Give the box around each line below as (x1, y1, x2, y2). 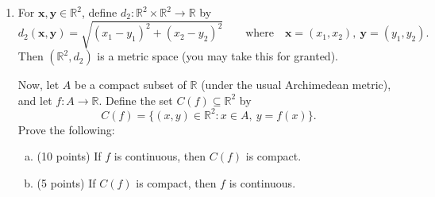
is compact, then (136, 175, 217, 191)
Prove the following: (17, 121, 115, 137)
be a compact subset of (74, 76, 187, 93)
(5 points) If (37, 175, 96, 191)
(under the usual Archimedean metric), (201, 76, 391, 93)
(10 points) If (37, 148, 102, 164)
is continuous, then (114, 148, 206, 164)
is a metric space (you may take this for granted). (97, 48, 338, 64)
